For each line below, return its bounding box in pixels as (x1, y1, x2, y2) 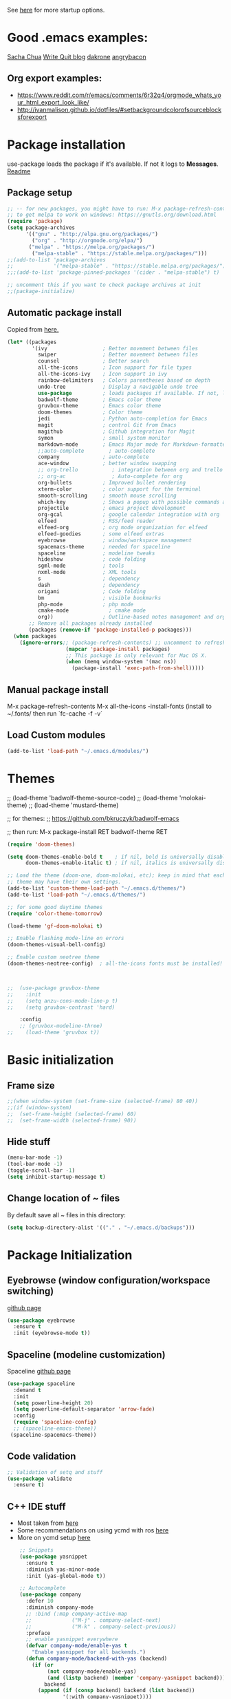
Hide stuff (7, 1135, 51, 1148)
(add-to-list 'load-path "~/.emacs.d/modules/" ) (7, 747, 149, 754)
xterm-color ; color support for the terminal (37, 485, 201, 493)
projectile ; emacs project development (37, 505, 186, 512)
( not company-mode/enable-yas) (47, 1668, 137, 1675)
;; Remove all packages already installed (28, 620, 153, 627)
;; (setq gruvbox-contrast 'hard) (7, 1004, 115, 1011)
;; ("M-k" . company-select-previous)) (25, 1623, 177, 1630)
